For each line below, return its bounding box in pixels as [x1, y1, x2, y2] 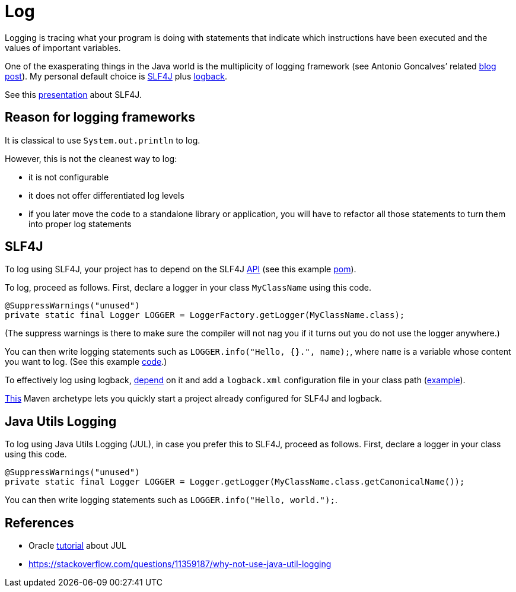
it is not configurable [28, 171, 109, 182]
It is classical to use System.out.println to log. [5, 135, 200, 145]
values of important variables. [5, 42, 121, 53]
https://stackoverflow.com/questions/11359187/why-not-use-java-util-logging [28, 559, 332, 569]
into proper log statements [28, 218, 132, 229]
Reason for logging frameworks [5, 110, 196, 125]
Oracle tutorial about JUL [28, 540, 126, 551]
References [5, 515, 74, 530]
